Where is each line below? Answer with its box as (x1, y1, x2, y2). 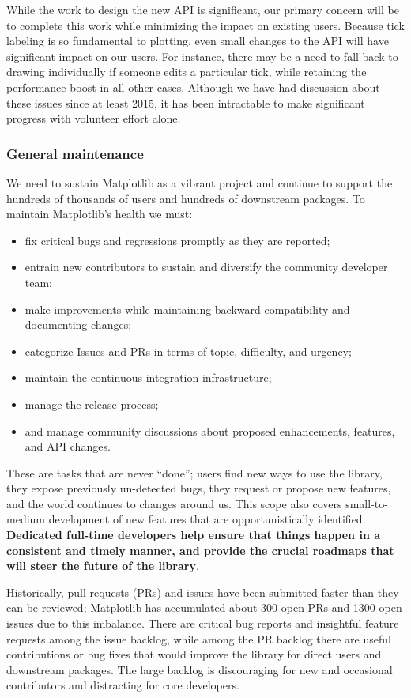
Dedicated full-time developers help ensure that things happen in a (6, 526, 381, 543)
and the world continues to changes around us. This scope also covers (6, 495, 342, 511)
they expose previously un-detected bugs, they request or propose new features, (6, 480, 391, 496)
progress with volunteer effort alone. (6, 110, 181, 126)
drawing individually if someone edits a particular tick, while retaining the (6, 63, 367, 80)
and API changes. (25, 438, 111, 455)
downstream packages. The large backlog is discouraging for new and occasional (6, 661, 393, 677)
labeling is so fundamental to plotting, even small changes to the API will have (6, 32, 389, 49)
